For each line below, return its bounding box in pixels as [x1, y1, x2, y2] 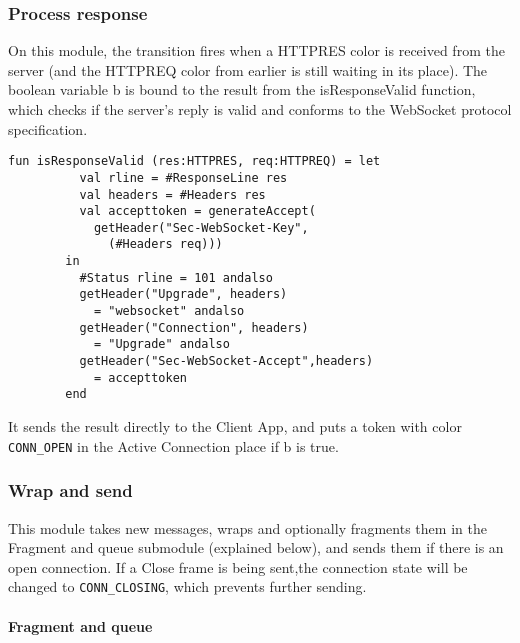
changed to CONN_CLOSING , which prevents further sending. [8, 576, 367, 597]
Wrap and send [8, 478, 133, 503]
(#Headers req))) [108, 237, 223, 252]
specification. [8, 118, 88, 139]
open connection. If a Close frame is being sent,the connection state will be [8, 556, 468, 577]
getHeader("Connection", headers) [79, 320, 309, 335]
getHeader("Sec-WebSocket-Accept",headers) [79, 354, 374, 369]
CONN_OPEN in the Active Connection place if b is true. [8, 435, 339, 456]
